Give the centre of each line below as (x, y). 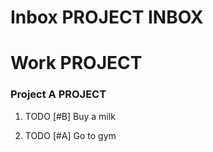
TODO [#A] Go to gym (70, 135)
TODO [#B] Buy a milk (70, 116)
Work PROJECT (76, 63)
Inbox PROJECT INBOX (107, 17)
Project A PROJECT (58, 94)
